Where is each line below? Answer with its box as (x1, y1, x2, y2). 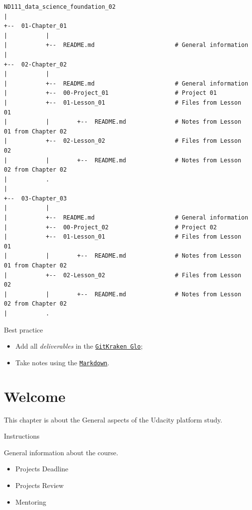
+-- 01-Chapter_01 (4, 22, 67, 30)
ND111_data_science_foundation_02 (4, 3, 116, 10)
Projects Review (15, 480, 64, 490)
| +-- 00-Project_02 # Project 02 (4, 223, 217, 231)
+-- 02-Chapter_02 (4, 61, 67, 68)
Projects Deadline (15, 464, 69, 474)
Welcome (4, 386, 66, 406)
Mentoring (15, 496, 46, 507)
